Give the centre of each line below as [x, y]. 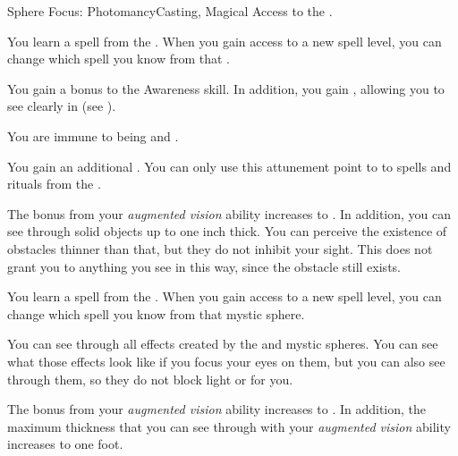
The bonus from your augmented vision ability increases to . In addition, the [217, 409]
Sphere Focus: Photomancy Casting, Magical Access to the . [170, 11]
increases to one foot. [65, 444]
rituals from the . [54, 184]
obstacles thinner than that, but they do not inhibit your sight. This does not [220, 248]
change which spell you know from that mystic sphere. [156, 313]
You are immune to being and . [93, 135]
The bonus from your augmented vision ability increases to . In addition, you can [229, 213]
